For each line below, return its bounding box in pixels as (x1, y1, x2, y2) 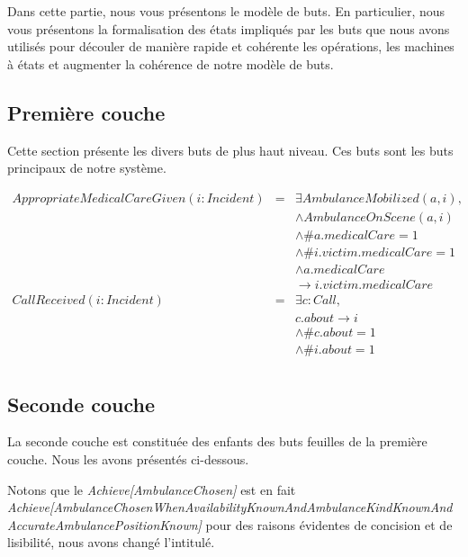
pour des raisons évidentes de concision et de (205, 515, 453, 534)
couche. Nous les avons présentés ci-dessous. (7, 449, 249, 468)
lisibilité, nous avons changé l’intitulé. (7, 533, 215, 552)
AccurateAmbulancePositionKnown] (7, 515, 202, 534)
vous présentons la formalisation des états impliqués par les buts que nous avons (7, 19, 450, 38)
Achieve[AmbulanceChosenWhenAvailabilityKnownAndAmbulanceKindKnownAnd (7, 498, 453, 517)
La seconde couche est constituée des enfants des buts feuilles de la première (7, 432, 427, 451)
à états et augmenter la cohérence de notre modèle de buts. (7, 54, 334, 73)
